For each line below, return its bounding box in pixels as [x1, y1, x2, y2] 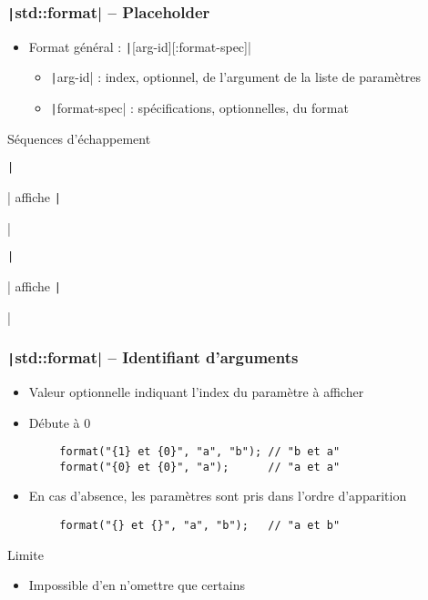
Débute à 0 [28, 412, 91, 432]
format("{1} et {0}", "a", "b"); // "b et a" [59, 445, 341, 459]
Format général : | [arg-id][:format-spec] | [28, 36, 251, 56]
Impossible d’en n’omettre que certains [28, 575, 245, 595]
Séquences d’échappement [7, 128, 151, 147]
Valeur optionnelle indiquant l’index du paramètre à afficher [28, 381, 364, 401]
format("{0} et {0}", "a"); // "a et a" [59, 460, 341, 473]
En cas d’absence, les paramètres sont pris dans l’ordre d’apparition [28, 486, 407, 505]
